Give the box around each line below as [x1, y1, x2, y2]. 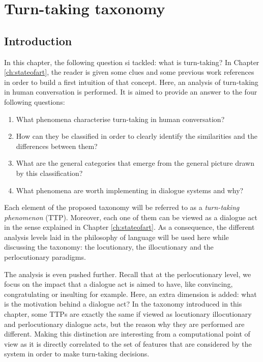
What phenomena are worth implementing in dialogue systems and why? [16, 185, 244, 195]
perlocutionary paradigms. [4, 252, 86, 262]
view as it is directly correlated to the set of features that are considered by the [4, 338, 252, 349]
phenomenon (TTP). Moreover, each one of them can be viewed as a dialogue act [4, 212, 258, 222]
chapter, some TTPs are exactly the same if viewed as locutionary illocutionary [4, 309, 252, 319]
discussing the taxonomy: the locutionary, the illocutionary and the [4, 242, 214, 252]
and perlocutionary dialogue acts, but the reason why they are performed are [4, 318, 245, 329]
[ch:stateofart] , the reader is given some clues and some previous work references [4, 67, 254, 77]
